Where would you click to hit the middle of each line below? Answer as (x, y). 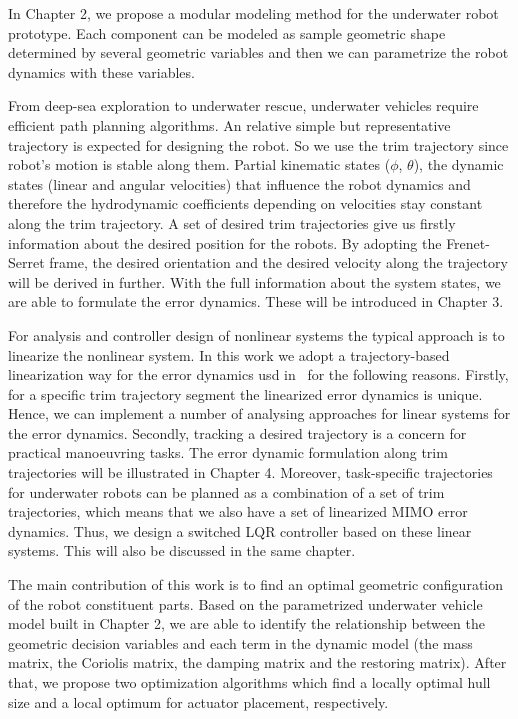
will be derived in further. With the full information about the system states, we (254, 281)
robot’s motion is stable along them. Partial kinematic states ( (199, 164)
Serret (26, 262)
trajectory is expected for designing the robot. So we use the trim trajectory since (258, 144)
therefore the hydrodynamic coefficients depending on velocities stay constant (245, 203)
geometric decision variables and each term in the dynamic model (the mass (240, 642)
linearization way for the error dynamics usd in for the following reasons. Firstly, (258, 374)
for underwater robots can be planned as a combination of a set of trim (226, 491)
